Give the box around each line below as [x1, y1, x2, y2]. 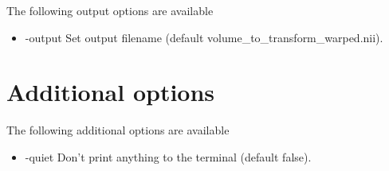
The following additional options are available [6, 122, 230, 138]
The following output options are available [6, 2, 214, 18]
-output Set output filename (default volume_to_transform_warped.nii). [25, 29, 383, 45]
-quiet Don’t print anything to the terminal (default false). [25, 148, 312, 165]
